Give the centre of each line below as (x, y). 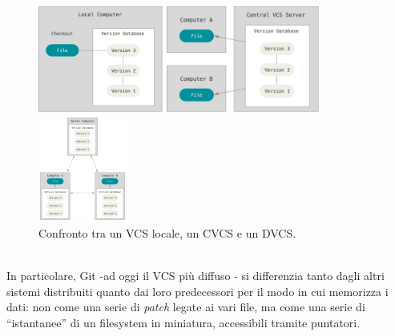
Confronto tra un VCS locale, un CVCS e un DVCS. (167, 232)
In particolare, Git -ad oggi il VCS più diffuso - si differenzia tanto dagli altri (195, 275)
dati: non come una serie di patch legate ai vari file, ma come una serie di (186, 307)
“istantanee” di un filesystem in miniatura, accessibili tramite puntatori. (183, 322)
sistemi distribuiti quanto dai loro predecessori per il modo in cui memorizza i (197, 291)
